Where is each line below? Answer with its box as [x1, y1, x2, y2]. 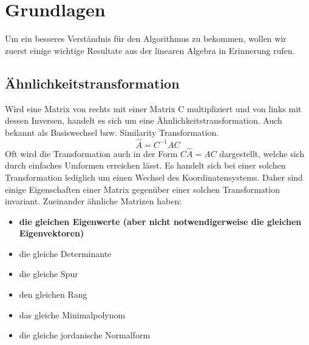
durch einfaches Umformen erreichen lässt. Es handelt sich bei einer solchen [5, 159, 286, 172]
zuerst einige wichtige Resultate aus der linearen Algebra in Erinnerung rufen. [5, 44, 295, 56]
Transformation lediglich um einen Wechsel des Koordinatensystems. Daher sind [5, 170, 303, 183]
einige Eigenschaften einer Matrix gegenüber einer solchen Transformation [5, 183, 280, 195]
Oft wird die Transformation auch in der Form [5, 147, 178, 159]
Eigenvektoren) [19, 227, 84, 239]
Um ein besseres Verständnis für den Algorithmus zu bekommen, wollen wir [5, 32, 287, 45]
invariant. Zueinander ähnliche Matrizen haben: [5, 195, 182, 207]
